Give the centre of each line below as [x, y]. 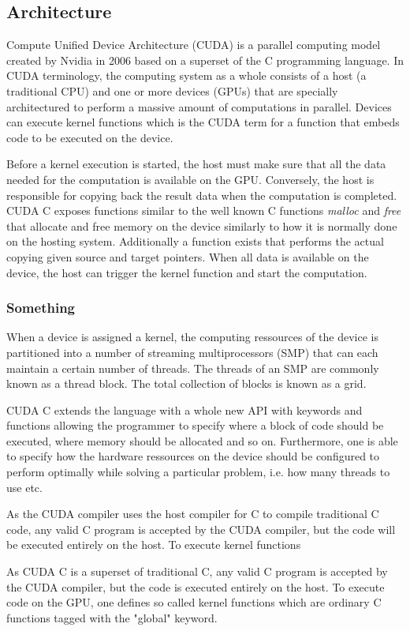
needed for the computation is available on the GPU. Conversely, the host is [190, 179]
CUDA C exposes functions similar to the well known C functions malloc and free [204, 210]
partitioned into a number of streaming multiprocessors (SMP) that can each [192, 352]
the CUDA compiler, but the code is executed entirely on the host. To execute [196, 586]
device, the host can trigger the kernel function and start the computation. [187, 272]
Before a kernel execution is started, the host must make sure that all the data [196, 164]
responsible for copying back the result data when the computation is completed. [202, 195]
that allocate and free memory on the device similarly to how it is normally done [202, 225]
